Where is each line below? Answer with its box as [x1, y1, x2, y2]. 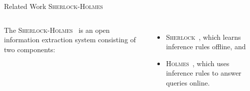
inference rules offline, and [166, 41, 246, 52]
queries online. [166, 77, 210, 88]
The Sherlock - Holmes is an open [4, 24, 110, 35]
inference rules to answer [166, 68, 242, 78]
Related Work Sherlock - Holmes [4, 1, 103, 11]
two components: [4, 44, 55, 54]
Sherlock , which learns [166, 31, 241, 42]
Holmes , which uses [166, 58, 230, 68]
